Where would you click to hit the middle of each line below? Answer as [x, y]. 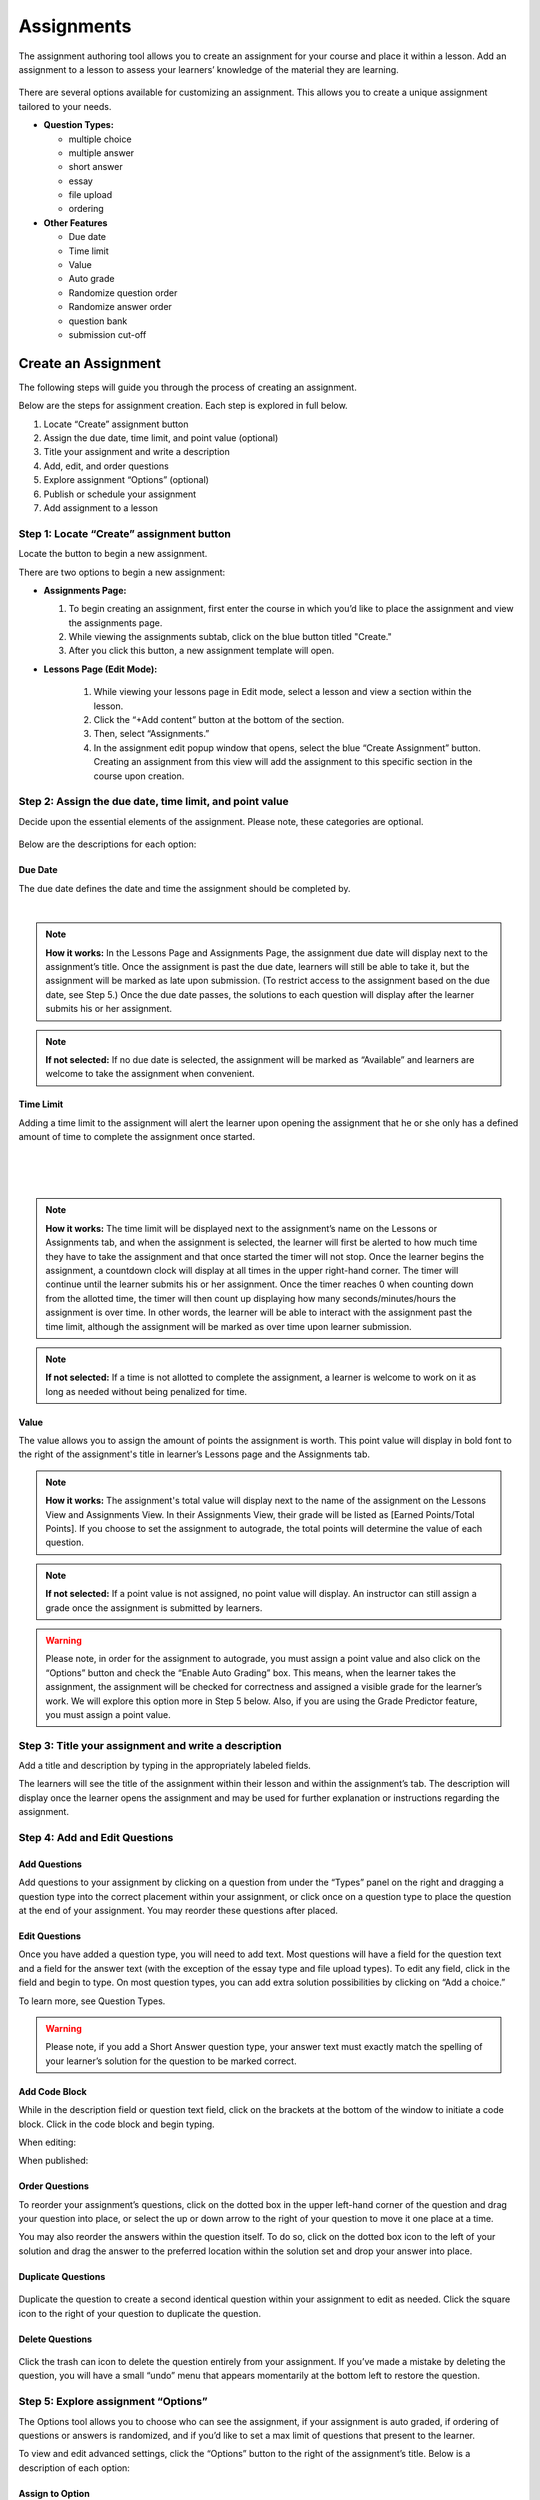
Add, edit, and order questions [106, 466]
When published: [53, 2161]
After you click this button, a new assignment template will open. [201, 651]
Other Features [75, 222]
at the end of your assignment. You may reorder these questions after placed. [178, 1910]
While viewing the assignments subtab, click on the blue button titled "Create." [230, 637]
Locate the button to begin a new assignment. [113, 554]
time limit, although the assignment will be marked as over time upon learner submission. [228, 1326]
